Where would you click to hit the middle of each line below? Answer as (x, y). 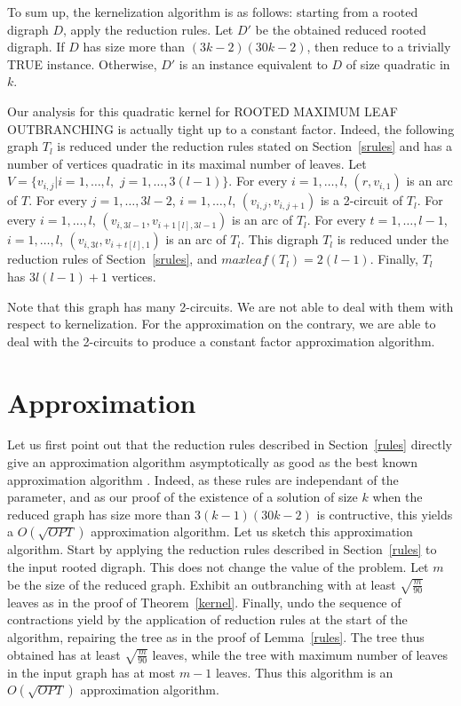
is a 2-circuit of (362, 200)
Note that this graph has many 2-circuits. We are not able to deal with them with (230, 306)
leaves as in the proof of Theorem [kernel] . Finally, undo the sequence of (204, 602)
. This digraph (280, 239)
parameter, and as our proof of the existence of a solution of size (183, 497)
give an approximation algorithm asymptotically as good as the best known (213, 462)
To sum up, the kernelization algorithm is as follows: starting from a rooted (213, 12)
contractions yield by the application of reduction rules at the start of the (207, 619)
